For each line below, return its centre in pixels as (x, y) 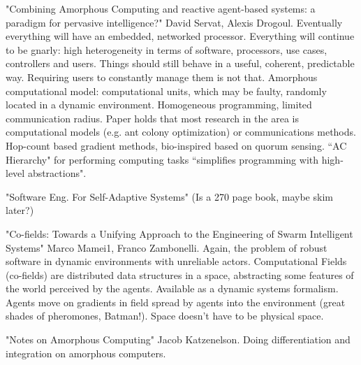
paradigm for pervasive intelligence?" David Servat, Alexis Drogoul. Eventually (174, 22)
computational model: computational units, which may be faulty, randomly (166, 91)
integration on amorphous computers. (86, 353)
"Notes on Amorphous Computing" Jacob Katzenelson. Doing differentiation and (178, 339)
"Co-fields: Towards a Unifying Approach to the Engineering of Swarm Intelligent (179, 233)
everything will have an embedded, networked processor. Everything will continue (180, 36)
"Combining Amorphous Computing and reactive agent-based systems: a (161, 8)
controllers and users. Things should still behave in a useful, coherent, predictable (180, 63)
